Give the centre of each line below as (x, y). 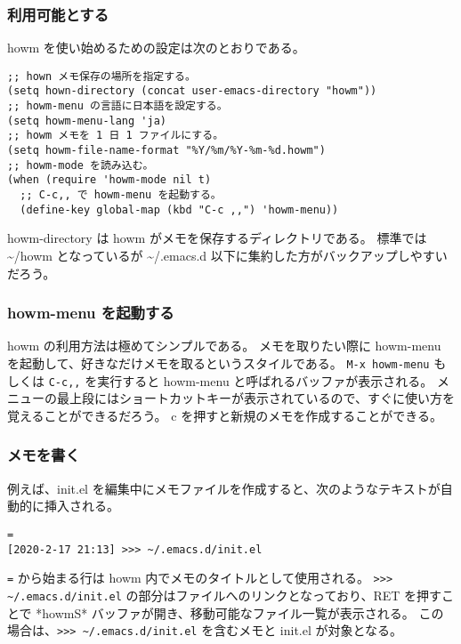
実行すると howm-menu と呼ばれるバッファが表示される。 (265, 380)
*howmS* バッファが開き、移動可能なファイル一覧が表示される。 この (240, 612)
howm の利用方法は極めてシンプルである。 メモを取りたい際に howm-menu (224, 346)
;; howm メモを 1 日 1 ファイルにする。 (116, 136)
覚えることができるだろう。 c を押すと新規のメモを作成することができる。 (225, 415)
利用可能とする (58, 14)
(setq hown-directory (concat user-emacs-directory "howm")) (192, 91)
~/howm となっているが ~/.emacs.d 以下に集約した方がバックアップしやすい (227, 255)
